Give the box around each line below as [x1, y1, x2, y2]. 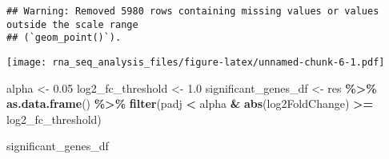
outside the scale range [6, 18, 138, 30]
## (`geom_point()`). [6, 32, 122, 44]
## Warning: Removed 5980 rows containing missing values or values [6, 6, 379, 17]
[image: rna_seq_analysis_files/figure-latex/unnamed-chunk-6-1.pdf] [6, 56, 385, 68]
